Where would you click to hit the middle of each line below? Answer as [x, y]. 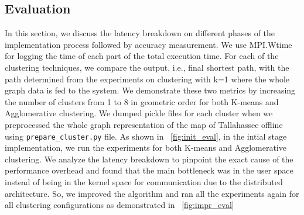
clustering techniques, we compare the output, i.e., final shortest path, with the [147, 67]
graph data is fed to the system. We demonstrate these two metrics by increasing [150, 90]
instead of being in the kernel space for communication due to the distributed [144, 181]
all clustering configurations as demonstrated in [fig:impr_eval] [119, 205]
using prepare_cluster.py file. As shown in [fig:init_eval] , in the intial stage [146, 136]
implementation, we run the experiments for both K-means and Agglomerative [146, 148]
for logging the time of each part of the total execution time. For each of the [142, 56]
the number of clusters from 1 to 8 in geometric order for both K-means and [142, 101]
